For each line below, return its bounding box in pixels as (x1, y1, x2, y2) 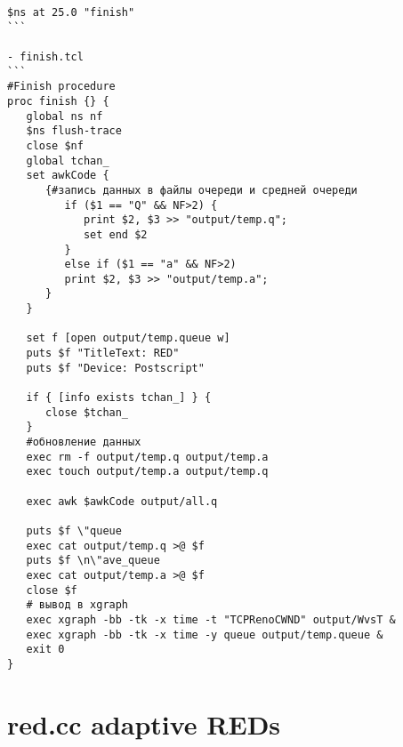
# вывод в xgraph (26, 598, 129, 612)
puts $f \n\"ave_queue (26, 554, 160, 567)
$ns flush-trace (26, 124, 122, 138)
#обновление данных (26, 436, 141, 449)
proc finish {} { (7, 94, 109, 108)
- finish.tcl (7, 50, 84, 63)
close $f (26, 583, 77, 597)
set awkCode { (26, 169, 109, 182)
